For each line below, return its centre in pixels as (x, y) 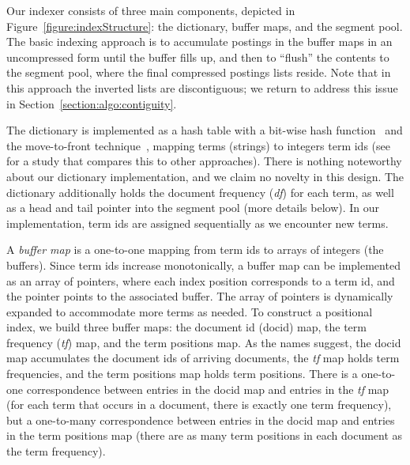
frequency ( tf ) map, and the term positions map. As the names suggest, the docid (204, 342)
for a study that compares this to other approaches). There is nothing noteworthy (204, 161)
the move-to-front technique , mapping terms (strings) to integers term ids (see (198, 145)
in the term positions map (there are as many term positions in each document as (205, 435)
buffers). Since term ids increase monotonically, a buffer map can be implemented (203, 265)
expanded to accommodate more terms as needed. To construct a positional (190, 311)
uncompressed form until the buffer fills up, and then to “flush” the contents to (198, 57)
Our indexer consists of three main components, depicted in (151, 10)
